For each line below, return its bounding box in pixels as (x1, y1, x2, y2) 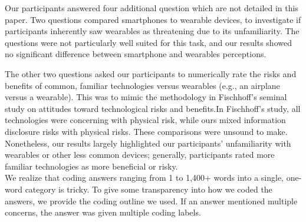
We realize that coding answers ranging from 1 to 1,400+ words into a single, (5, 171, 284, 184)
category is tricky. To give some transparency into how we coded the (25, 183, 272, 195)
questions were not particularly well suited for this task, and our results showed (5, 36, 292, 48)
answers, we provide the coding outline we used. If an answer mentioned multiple (5, 194, 298, 207)
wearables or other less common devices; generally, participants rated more (5, 148, 275, 161)
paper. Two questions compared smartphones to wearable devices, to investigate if (5, 13, 301, 25)
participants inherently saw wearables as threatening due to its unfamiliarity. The (5, 25, 300, 37)
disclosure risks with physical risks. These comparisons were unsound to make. (5, 125, 288, 137)
